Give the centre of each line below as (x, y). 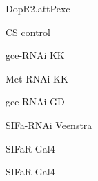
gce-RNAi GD (35, 102)
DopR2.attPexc (38, 8)
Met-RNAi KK (37, 78)
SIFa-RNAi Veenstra (49, 124)
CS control (28, 32)
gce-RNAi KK (35, 55)
